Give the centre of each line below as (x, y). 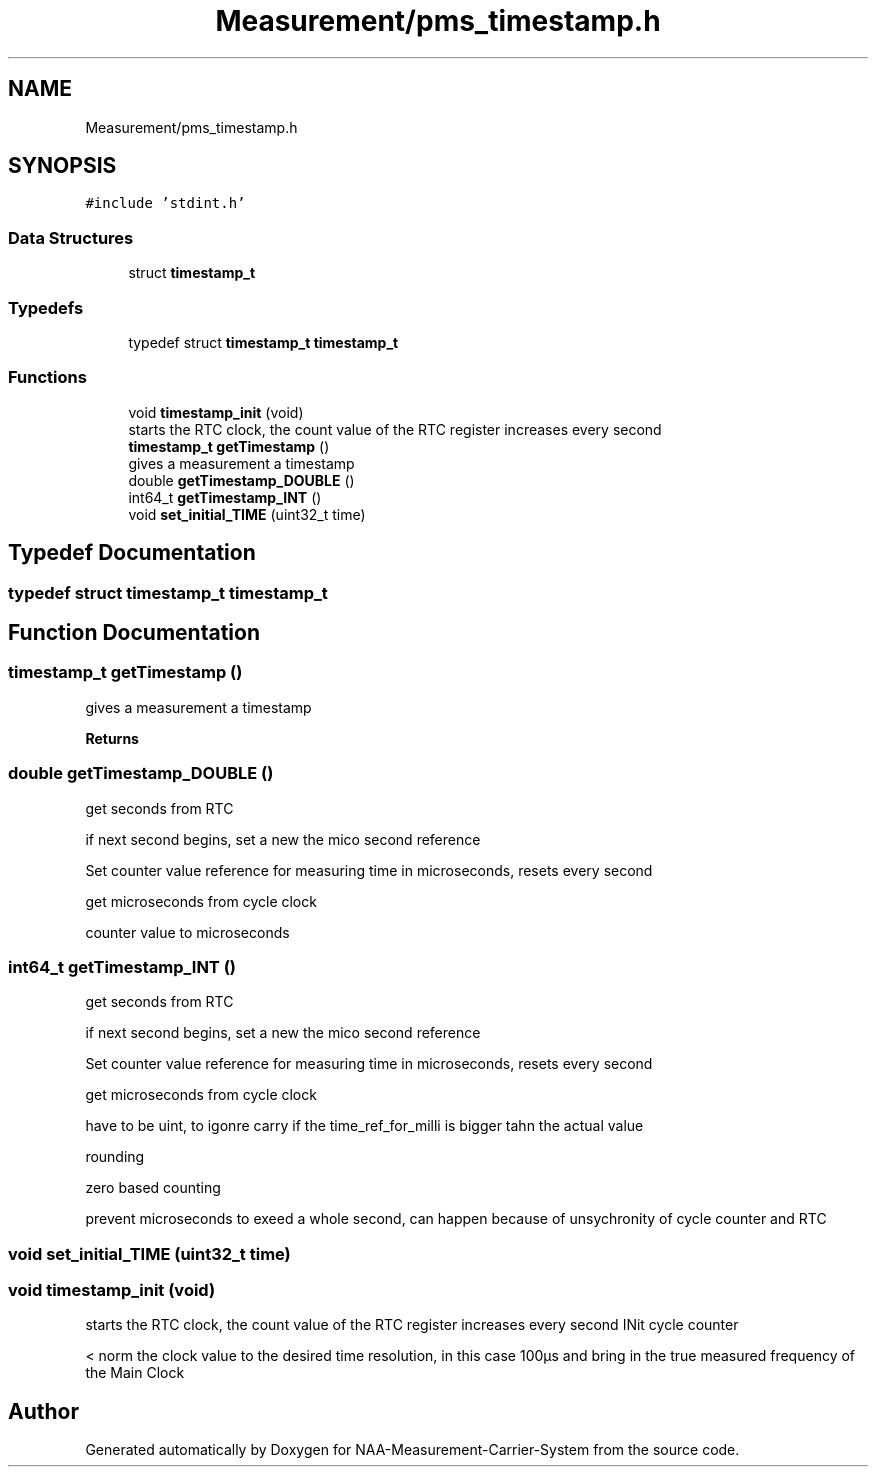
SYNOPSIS (62, 166)
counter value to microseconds (187, 932)
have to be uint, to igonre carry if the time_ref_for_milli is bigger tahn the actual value (364, 1126)
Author (43, 1411)
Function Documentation (134, 632)
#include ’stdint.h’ (165, 203)
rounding (115, 1157)
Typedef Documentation (132, 553)
